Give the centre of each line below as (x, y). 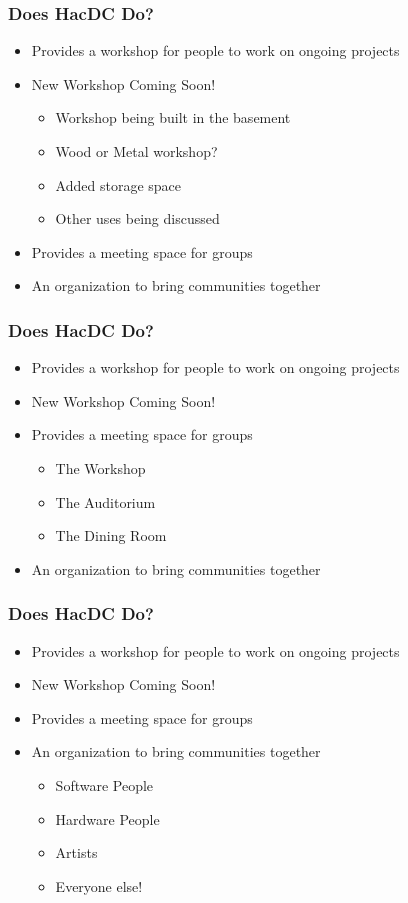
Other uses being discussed (137, 218)
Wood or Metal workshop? (136, 151)
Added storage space (118, 184)
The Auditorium (105, 501)
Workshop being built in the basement (173, 117)
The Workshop (100, 467)
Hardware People (107, 818)
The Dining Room (111, 535)
